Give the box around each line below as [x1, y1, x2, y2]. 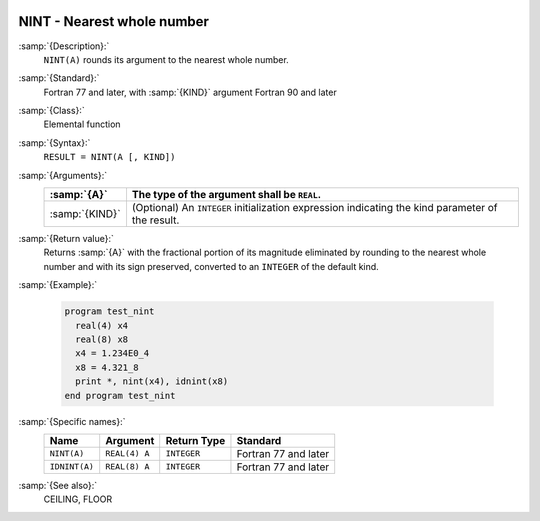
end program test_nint [64, 390, 176, 401]
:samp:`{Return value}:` [18, 233, 115, 245]
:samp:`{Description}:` [18, 40, 110, 52]
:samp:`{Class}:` [18, 105, 85, 117]
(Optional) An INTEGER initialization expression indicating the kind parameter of [131, 201, 499, 215]
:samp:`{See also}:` [18, 479, 98, 491]
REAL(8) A [105, 461, 150, 472]
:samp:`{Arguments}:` [18, 169, 108, 181]
